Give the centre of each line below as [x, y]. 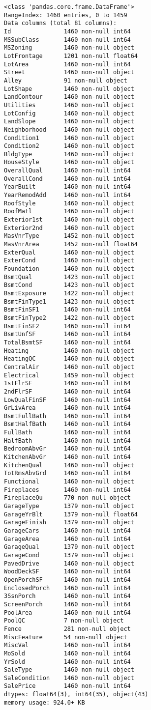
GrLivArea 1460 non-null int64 [67, 408]
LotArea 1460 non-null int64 [67, 64]
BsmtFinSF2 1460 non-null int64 [67, 326]
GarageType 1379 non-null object [69, 506]
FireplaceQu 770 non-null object [67, 498]
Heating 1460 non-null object [69, 351]
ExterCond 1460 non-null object [69, 261]
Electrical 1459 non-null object [69, 375]
